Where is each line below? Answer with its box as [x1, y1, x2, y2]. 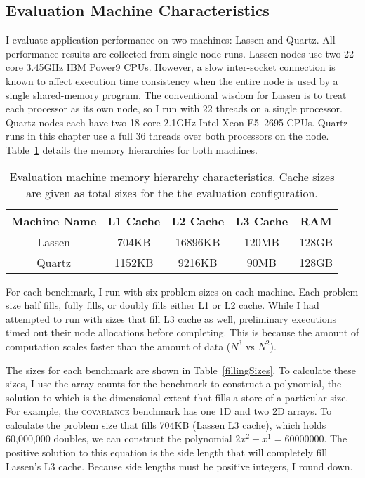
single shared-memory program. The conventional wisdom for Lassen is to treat [6, 87, 347, 102]
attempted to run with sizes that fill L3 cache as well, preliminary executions [6, 311, 337, 326]
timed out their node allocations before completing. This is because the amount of [6, 325, 359, 340]
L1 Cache [107, 212, 161, 229]
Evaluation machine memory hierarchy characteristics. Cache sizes [9, 168, 335, 185]
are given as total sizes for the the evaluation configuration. [26, 184, 318, 201]
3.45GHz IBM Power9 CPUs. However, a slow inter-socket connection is [26, 60, 336, 74]
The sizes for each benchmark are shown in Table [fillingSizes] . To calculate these [6, 362, 357, 377]
